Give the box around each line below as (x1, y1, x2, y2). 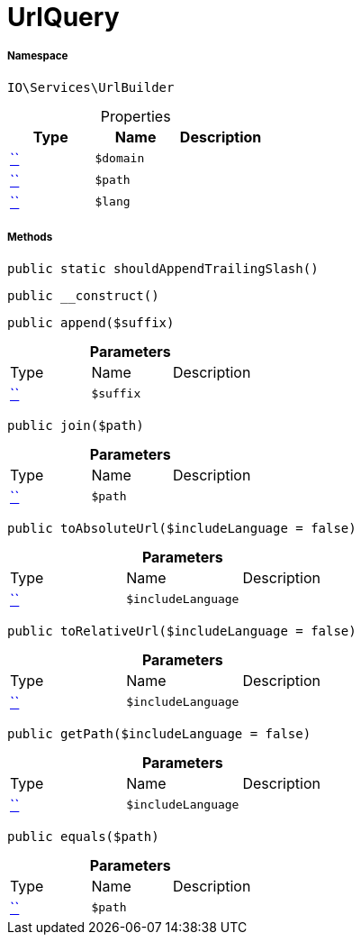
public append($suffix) (7, 315, 175, 330)
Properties (100, 106, 171, 125)
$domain (95, 151, 145, 166)
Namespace (7, 50, 68, 63)
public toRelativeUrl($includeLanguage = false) (7, 623, 356, 638)
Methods (7, 231, 53, 244)
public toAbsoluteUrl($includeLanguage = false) (7, 520, 356, 535)
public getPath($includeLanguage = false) (7, 726, 311, 741)
